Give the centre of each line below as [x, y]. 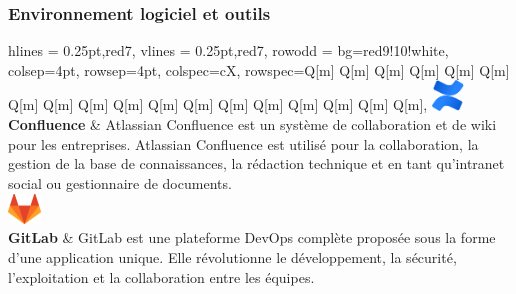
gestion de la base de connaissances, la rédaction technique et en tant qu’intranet [256, 163]
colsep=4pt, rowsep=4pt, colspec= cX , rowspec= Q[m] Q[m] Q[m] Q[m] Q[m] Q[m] [259, 69]
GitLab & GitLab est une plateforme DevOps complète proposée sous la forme [252, 237]
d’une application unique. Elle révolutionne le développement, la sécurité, [232, 257]
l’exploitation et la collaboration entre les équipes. [161, 276]
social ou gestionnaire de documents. [120, 183]
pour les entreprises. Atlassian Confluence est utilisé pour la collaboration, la [243, 143]
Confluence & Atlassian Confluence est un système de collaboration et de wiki [252, 124]
